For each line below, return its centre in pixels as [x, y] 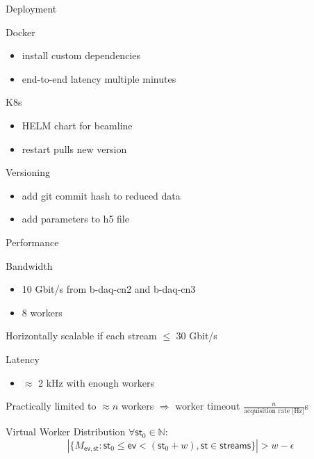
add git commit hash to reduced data [101, 195]
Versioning [28, 172]
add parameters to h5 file [75, 219]
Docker [20, 32]
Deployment [31, 8]
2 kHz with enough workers [97, 382]
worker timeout [208, 406]
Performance [32, 242]
